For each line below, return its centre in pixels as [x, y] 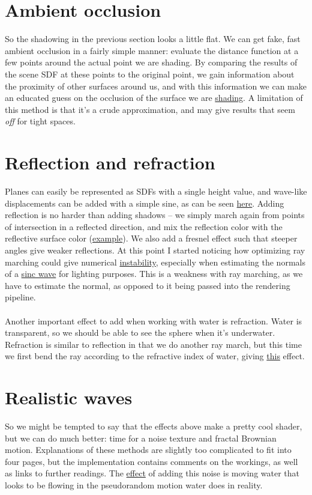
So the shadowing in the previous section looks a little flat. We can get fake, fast [153, 39]
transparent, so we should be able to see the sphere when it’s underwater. [140, 333]
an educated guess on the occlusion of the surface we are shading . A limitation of [154, 98]
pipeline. [20, 297]
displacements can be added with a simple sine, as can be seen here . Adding [145, 203]
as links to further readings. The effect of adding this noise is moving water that [152, 473]
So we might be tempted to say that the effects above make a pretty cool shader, [154, 426]
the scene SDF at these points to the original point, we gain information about [150, 74]
